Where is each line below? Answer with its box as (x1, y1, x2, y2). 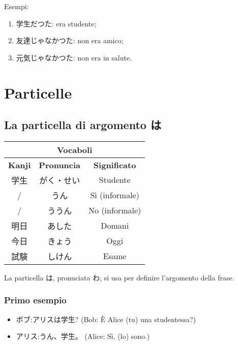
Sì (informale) (90, 189, 139, 201)
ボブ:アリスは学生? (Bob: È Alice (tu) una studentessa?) (16, 313, 196, 324)
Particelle (4, 82, 72, 103)
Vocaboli (56, 143, 93, 155)
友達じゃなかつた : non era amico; (16, 35, 124, 46)
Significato (93, 159, 136, 171)
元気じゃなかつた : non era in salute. (16, 52, 132, 62)
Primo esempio (4, 294, 67, 306)
